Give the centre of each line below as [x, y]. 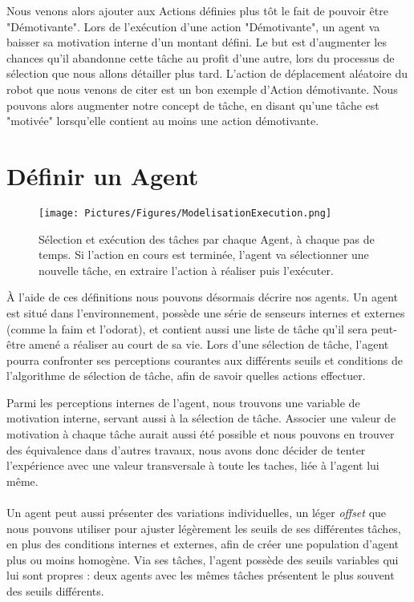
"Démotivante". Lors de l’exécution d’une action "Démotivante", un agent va [193, 26]
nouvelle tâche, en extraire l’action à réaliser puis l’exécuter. [186, 270]
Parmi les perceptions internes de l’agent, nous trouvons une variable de [183, 402]
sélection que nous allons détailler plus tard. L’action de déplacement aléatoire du [207, 73]
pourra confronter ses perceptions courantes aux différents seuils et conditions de [205, 360]
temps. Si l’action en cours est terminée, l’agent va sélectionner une [204, 255]
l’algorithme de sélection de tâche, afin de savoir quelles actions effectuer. [186, 376]
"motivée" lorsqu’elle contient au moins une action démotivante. [163, 121]
